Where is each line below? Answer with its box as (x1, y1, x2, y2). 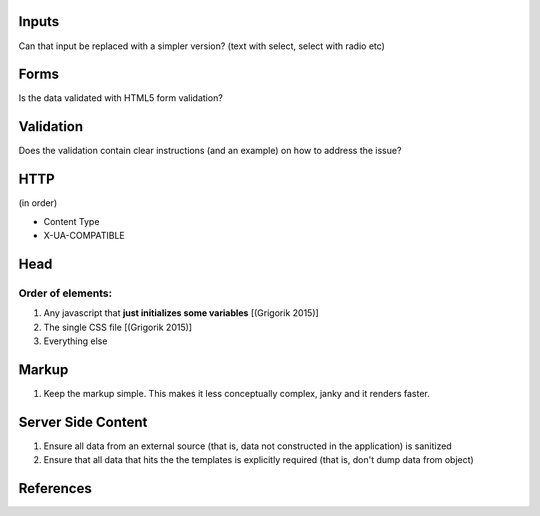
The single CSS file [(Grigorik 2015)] (43, 321, 193, 333)
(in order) (18, 197, 58, 209)
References (18, 480, 92, 497)
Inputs (18, 13, 60, 30)
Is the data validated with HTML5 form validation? (18, 92, 224, 104)
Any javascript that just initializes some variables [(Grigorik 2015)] (43, 307, 319, 319)
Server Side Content (18, 413, 148, 430)
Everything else (43, 335, 108, 347)
